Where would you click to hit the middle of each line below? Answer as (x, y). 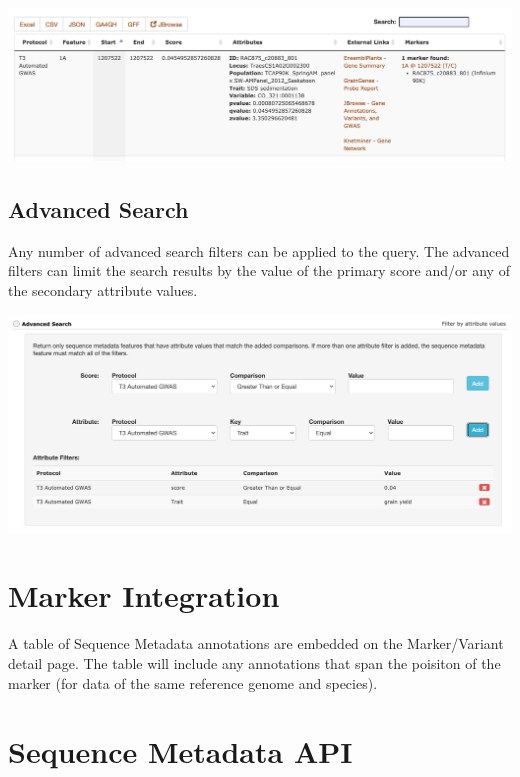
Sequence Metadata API (180, 751)
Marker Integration (144, 595)
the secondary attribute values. (103, 290)
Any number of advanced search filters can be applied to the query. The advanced (259, 250)
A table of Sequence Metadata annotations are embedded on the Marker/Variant (256, 643)
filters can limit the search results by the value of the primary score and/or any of (259, 270)
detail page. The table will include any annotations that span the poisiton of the (254, 662)
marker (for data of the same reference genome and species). (193, 682)
